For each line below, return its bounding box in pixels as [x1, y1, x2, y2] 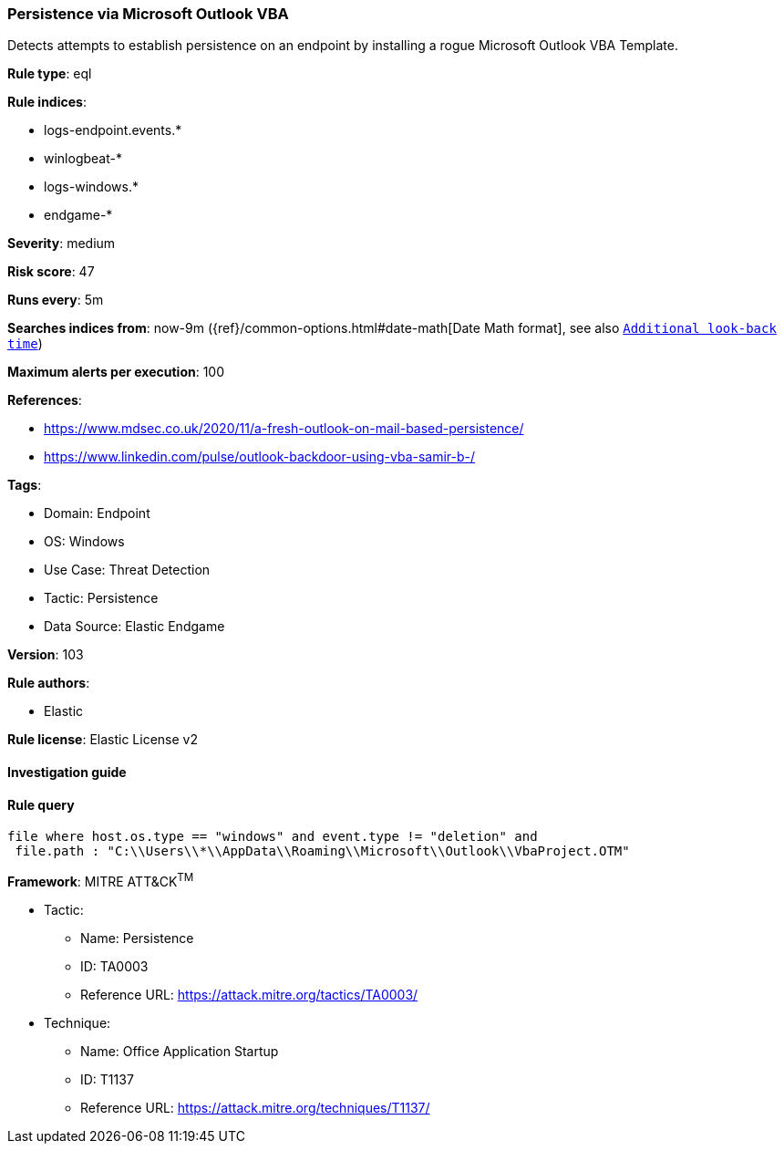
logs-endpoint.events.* [44, 122, 182, 139]
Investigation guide [7, 763, 127, 780]
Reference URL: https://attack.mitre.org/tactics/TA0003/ [80, 986, 418, 1002]
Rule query [7, 796, 75, 813]
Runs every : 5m [7, 292, 104, 308]
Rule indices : [7, 94, 87, 110]
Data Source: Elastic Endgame [44, 618, 225, 635]
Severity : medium [7, 235, 116, 252]
